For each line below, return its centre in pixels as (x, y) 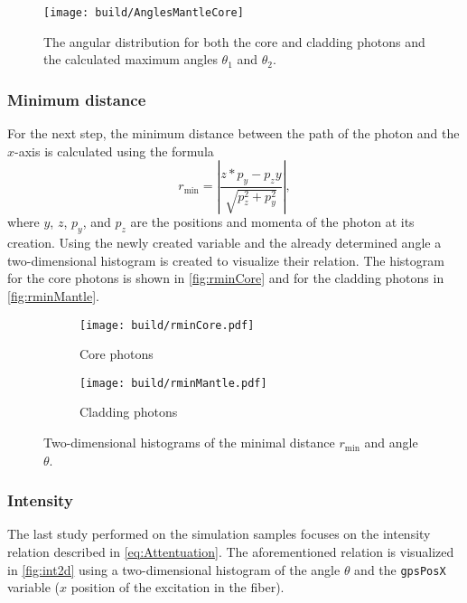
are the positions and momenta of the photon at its (272, 222)
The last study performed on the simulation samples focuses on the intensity (219, 534)
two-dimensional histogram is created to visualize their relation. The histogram (226, 260)
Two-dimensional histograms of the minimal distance (189, 443)
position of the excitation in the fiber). (177, 587)
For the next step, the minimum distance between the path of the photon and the (233, 133)
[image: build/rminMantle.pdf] (173, 383)
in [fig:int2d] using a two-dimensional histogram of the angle (174, 569)
